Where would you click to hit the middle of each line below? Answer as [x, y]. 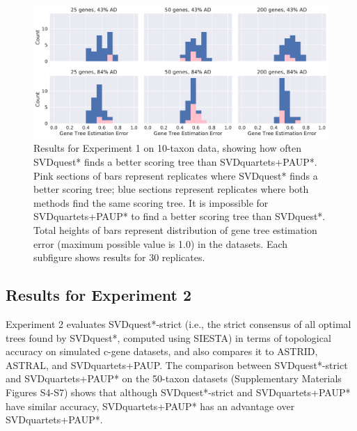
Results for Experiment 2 [99, 295]
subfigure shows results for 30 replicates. [119, 257]
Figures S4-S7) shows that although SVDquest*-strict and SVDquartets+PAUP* [178, 392]
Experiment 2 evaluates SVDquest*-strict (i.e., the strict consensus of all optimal [178, 324]
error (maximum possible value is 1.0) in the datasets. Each [161, 243]
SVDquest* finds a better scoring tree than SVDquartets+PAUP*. [175, 162]
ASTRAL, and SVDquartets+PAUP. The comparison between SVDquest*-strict [177, 365]
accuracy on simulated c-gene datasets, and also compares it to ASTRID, [162, 351]
